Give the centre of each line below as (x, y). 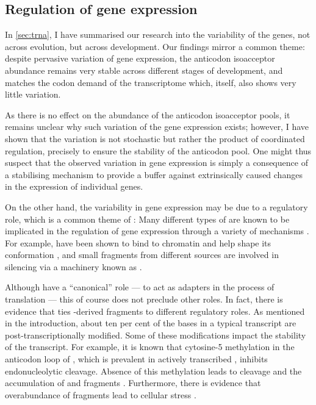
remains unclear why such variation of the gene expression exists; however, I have (157, 127)
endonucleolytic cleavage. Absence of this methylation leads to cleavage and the (153, 371)
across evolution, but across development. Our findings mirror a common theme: (155, 46)
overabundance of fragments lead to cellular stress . (101, 394)
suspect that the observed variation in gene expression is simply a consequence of (156, 163)
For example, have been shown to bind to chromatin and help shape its (138, 242)
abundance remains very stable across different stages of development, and (144, 70)
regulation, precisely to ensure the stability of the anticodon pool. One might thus (158, 150)
